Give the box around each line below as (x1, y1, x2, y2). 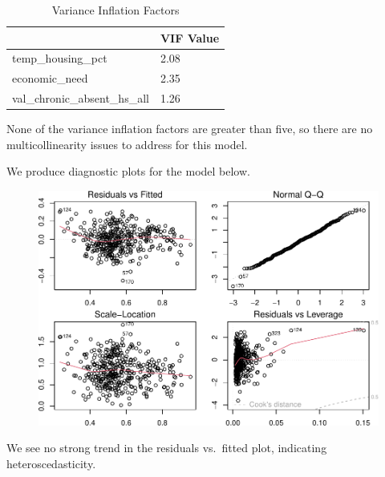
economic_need (12, 70, 88, 87)
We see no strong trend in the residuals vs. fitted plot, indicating (6, 439, 327, 456)
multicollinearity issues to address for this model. (6, 135, 248, 152)
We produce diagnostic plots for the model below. (6, 163, 250, 180)
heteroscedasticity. (6, 455, 96, 472)
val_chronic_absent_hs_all (12, 90, 149, 107)
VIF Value (160, 29, 220, 46)
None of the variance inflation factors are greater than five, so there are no (6, 120, 373, 137)
